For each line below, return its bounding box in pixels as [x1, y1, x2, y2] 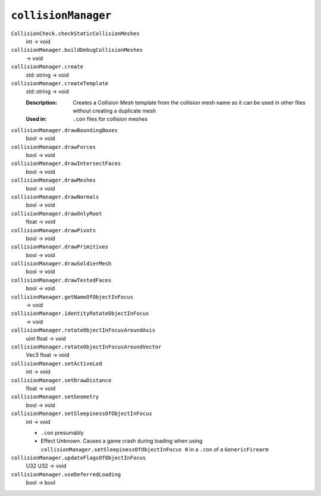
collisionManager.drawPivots [11, 227, 96, 233]
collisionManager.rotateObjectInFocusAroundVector [11, 344, 162, 350]
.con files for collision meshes [73, 116, 148, 123]
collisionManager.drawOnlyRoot [11, 210, 102, 217]
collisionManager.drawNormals [11, 194, 99, 200]
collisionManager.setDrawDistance [11, 377, 112, 383]
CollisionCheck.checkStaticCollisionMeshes [11, 30, 140, 37]
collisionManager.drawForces [11, 144, 96, 150]
